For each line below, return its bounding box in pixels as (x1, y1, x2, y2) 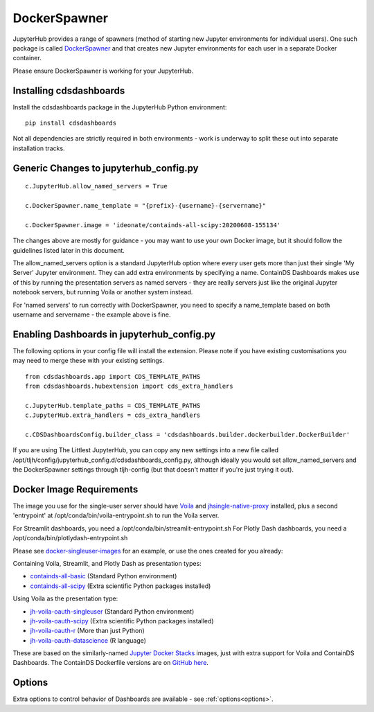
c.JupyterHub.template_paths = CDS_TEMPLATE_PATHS (25, 402, 201, 409)
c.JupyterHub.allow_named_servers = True (25, 182, 168, 190)
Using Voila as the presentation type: (12, 594, 118, 603)
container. (12, 54, 42, 62)
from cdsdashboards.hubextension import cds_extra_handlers (25, 382, 233, 390)
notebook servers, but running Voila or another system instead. (12, 288, 193, 296)
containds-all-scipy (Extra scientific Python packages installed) (30, 582, 211, 590)
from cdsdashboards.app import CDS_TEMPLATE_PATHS (25, 373, 201, 380)
